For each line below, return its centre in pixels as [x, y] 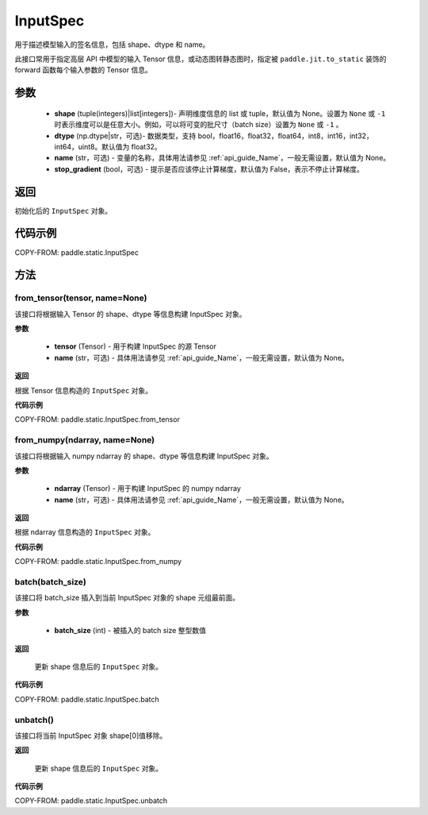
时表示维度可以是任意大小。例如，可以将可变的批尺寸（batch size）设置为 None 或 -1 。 [199, 125]
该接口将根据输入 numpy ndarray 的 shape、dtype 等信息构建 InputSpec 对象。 [144, 456]
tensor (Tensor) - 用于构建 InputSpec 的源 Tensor [136, 346]
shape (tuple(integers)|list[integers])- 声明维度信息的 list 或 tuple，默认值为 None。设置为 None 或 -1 [220, 113]
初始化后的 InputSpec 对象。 [63, 211]
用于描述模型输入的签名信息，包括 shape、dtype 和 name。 [112, 44]
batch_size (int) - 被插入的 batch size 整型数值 [130, 631]
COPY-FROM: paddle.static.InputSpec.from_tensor [97, 419]
